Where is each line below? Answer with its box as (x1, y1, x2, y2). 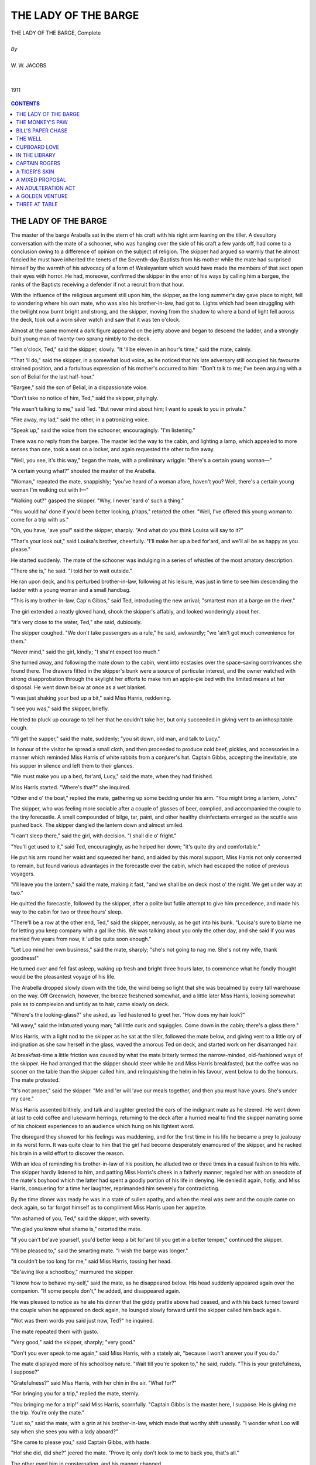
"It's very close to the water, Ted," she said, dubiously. (11, 618, 142, 625)
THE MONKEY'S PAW (16, 119, 68, 126)
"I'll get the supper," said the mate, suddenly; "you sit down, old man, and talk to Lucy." (11, 735, 221, 742)
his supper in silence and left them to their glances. (11, 762, 135, 769)
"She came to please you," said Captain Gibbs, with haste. (11, 1439, 152, 1446)
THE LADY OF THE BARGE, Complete (11, 29, 101, 36)
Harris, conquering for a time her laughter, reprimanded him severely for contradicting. (11, 1185, 219, 1192)
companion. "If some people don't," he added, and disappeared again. (11, 1287, 181, 1294)
